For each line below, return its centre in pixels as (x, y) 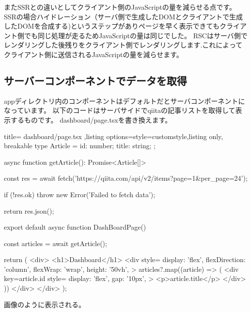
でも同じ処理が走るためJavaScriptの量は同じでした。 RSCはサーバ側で (136, 35)
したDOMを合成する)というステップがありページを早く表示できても (112, 26)
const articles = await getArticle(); (55, 243)
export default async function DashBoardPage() (75, 227)
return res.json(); (29, 211)
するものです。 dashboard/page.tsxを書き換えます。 (91, 119)
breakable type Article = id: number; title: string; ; (80, 146)
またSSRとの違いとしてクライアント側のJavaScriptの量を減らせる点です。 (120, 7)
